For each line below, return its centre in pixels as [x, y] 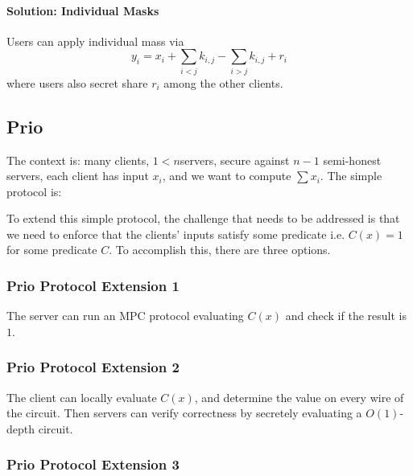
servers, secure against [235, 160]
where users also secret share [77, 82]
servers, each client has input [78, 176]
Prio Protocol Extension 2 [93, 367]
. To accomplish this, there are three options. [220, 250]
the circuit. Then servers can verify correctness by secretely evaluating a [184, 413]
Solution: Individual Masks [83, 10]
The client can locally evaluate [82, 397]
